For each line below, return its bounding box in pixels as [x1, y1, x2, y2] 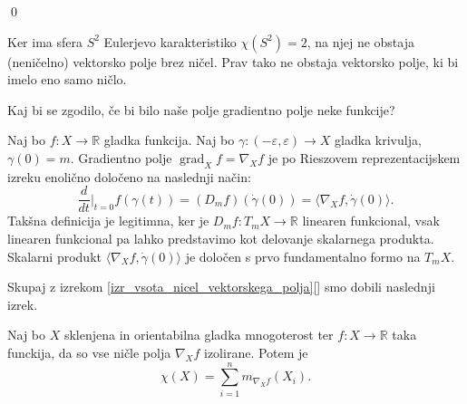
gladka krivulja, [335, 130, 422, 149]
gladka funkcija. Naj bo [103, 130, 235, 149]
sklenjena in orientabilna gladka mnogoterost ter [63, 325, 334, 344]
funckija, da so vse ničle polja [7, 342, 171, 361]
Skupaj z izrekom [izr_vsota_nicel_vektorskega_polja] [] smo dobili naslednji [7, 277, 435, 296]
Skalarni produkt [7, 246, 102, 265]
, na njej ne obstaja [306, 32, 414, 51]
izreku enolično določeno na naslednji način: [7, 167, 251, 186]
